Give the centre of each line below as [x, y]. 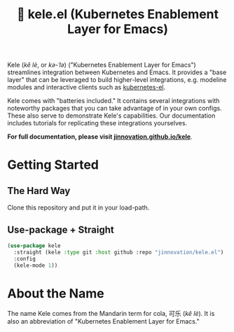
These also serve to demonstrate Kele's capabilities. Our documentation [111, 116]
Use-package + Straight [61, 229]
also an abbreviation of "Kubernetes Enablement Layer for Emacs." [103, 321]
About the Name [56, 293]
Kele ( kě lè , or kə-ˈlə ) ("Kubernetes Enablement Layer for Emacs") [102, 65]
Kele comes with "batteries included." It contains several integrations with [113, 101]
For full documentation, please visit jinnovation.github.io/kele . [100, 137]
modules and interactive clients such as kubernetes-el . [87, 88]
